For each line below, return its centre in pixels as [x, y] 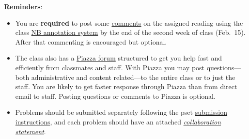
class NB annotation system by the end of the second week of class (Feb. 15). [130, 32]
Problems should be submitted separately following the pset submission [121, 112]
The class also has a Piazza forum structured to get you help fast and [118, 58]
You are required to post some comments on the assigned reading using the [129, 23]
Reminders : [23, 6]
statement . [31, 131]
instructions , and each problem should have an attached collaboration [118, 121]
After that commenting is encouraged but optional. [91, 41]
